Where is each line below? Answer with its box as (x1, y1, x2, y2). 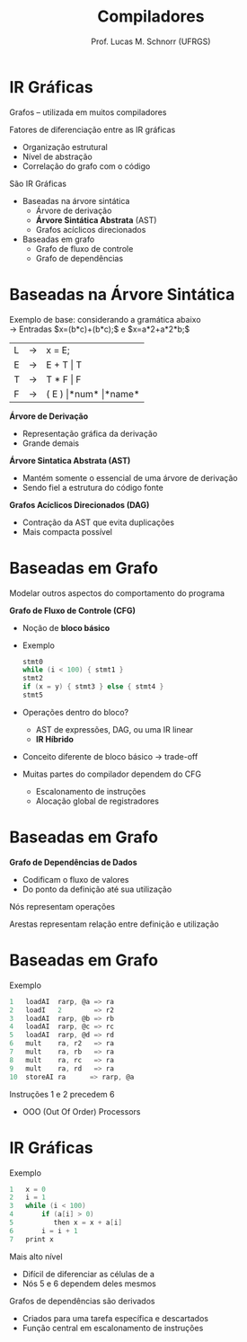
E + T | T (46, 358, 83, 370)
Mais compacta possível (22, 526, 112, 537)
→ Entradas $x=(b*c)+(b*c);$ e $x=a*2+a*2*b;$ (9, 324, 190, 334)
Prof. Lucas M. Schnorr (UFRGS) (91, 36, 211, 47)
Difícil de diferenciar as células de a (22, 1268, 155, 1279)
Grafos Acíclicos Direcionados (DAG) (9, 499, 150, 510)
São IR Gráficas (9, 178, 67, 189)
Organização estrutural (22, 141, 108, 152)
